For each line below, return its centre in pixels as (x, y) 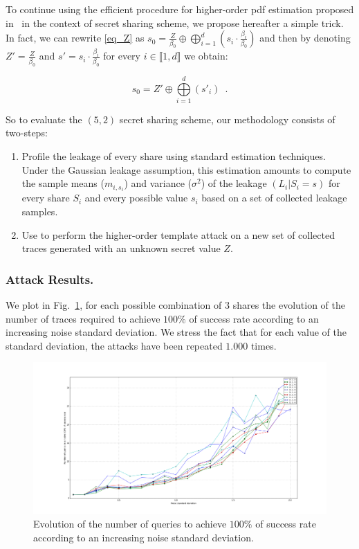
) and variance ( (158, 183)
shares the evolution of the (289, 304)
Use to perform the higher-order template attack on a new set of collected (178, 234)
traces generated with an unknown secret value (121, 248)
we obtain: (206, 56)
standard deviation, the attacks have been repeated (114, 345)
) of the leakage (234, 183)
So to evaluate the (44, 119)
